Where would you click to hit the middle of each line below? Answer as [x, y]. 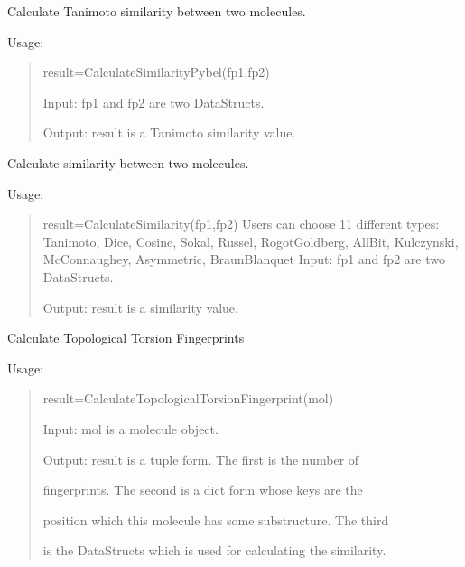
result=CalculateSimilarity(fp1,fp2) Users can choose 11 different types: [241, 224]
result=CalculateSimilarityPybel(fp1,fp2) [156, 72]
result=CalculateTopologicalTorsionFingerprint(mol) [188, 398]
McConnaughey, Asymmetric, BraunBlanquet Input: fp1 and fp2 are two [244, 259]
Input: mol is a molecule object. [130, 428]
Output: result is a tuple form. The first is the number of [201, 459]
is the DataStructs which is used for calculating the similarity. [214, 550]
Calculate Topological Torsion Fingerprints [126, 338]
